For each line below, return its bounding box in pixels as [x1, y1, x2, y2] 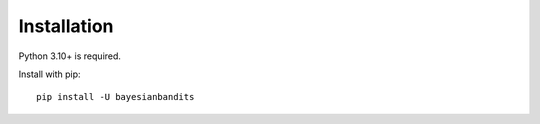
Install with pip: [18, 68, 81, 80]
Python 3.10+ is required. [18, 50, 122, 62]
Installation [18, 15, 114, 37]
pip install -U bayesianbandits [36, 91, 195, 103]
